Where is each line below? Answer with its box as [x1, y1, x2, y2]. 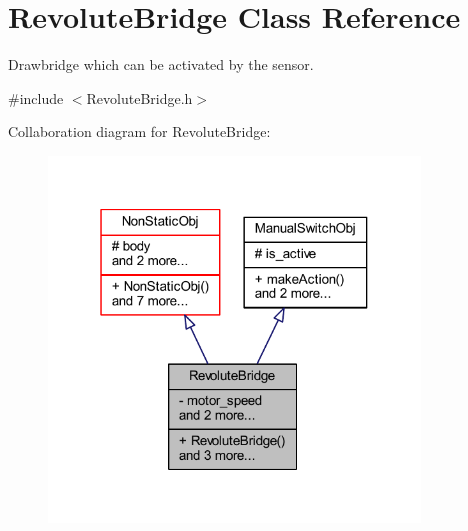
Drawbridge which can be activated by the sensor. [8, 54, 314, 75]
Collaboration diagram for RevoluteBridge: [8, 121, 271, 142]
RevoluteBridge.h [86, 87, 193, 108]
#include [8, 87, 64, 108]
